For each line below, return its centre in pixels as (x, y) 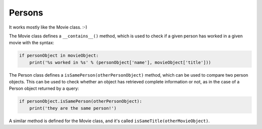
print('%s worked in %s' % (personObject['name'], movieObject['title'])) (120, 62)
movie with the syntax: (32, 43)
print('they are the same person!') (73, 108)
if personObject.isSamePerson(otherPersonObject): (81, 101)
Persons (26, 13)
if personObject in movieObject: (59, 56)
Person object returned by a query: (44, 89)
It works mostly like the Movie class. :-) (48, 27)
